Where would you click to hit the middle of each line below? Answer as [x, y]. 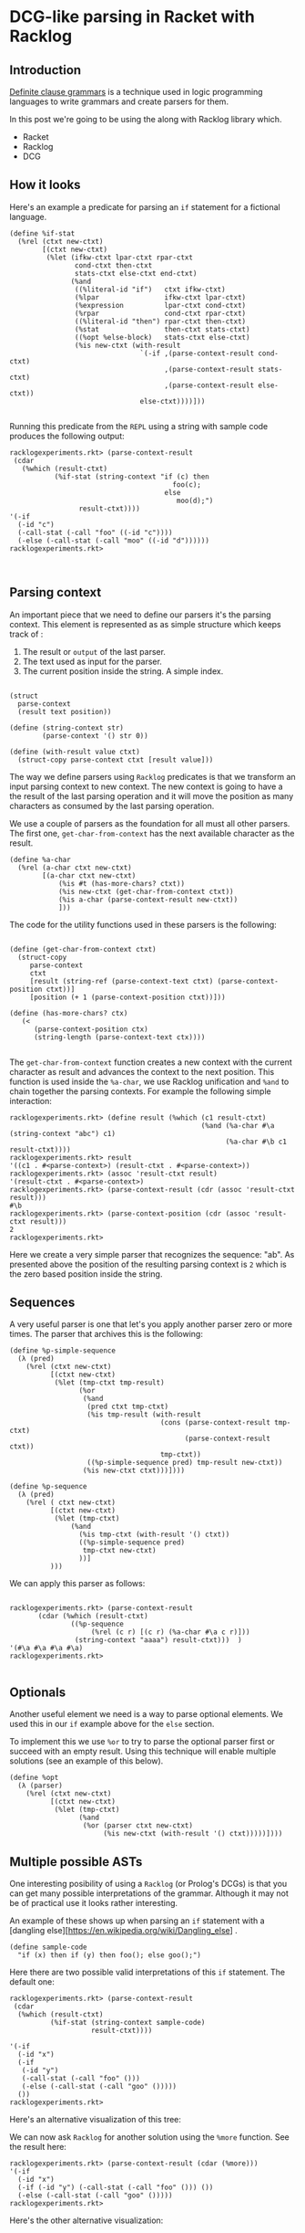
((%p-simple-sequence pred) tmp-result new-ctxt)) [185, 1463]
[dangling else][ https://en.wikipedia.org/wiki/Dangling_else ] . [124, 1931]
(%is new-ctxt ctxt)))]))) [133, 1471]
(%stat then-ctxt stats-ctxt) [162, 329]
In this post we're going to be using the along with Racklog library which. [146, 119]
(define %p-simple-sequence [63, 1351]
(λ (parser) [41, 1786]
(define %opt [34, 1778]
